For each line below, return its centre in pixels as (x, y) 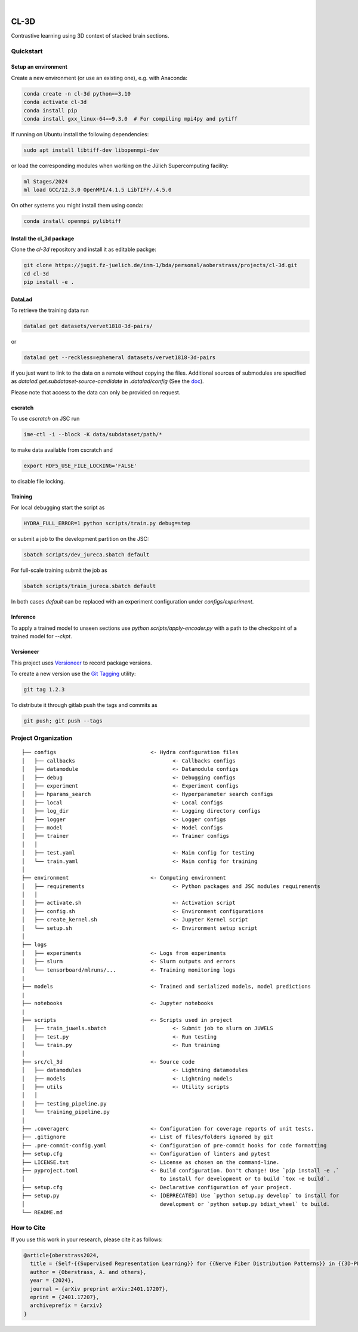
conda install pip (50, 110)
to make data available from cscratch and (62, 450)
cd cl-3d (36, 274)
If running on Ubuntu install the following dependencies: (80, 134)
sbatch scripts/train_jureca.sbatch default (90, 586)
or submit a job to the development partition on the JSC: (80, 539)
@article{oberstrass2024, (61, 1256)
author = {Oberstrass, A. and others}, (88, 1272)
